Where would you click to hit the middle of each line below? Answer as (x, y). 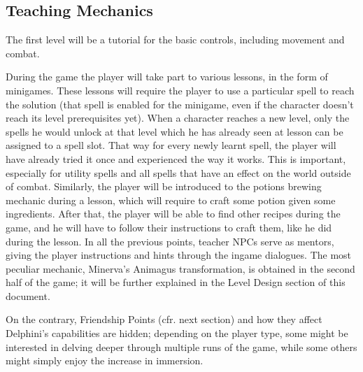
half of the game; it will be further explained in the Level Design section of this (176, 282)
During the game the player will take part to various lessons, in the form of (167, 77)
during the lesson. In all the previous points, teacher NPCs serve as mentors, (170, 241)
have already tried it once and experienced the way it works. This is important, (176, 158)
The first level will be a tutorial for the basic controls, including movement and (175, 40)
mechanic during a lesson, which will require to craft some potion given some (171, 200)
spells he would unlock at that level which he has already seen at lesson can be (175, 131)
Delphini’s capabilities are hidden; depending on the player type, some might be (177, 333)
